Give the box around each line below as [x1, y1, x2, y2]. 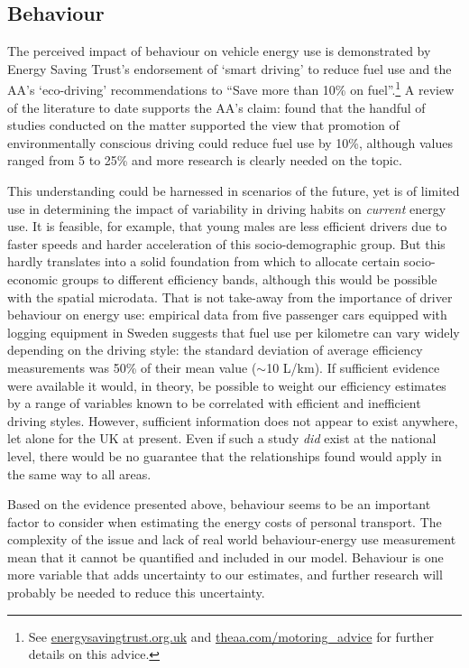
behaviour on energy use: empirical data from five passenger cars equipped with [7, 305, 447, 324]
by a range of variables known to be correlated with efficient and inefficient [7, 394, 421, 413]
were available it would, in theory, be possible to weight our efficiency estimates [7, 376, 446, 394]
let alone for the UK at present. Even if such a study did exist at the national [7, 429, 437, 448]
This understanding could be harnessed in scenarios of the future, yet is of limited [7, 181, 460, 200]
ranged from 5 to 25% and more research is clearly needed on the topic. [7, 151, 402, 170]
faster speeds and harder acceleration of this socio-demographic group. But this [7, 234, 446, 253]
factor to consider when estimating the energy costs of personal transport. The [7, 512, 442, 531]
